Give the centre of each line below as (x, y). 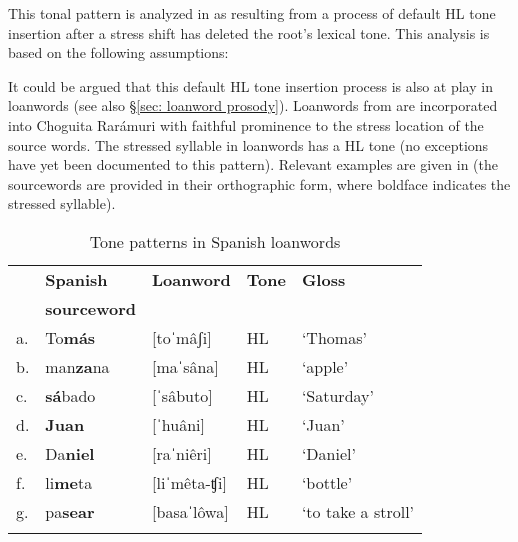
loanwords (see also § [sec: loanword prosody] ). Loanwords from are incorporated (253, 105)
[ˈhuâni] (178, 424)
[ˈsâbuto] (182, 395)
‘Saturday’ (337, 395)
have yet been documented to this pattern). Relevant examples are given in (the (253, 164)
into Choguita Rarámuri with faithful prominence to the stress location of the (246, 124)
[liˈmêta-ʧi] (189, 482)
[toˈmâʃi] (182, 337)
